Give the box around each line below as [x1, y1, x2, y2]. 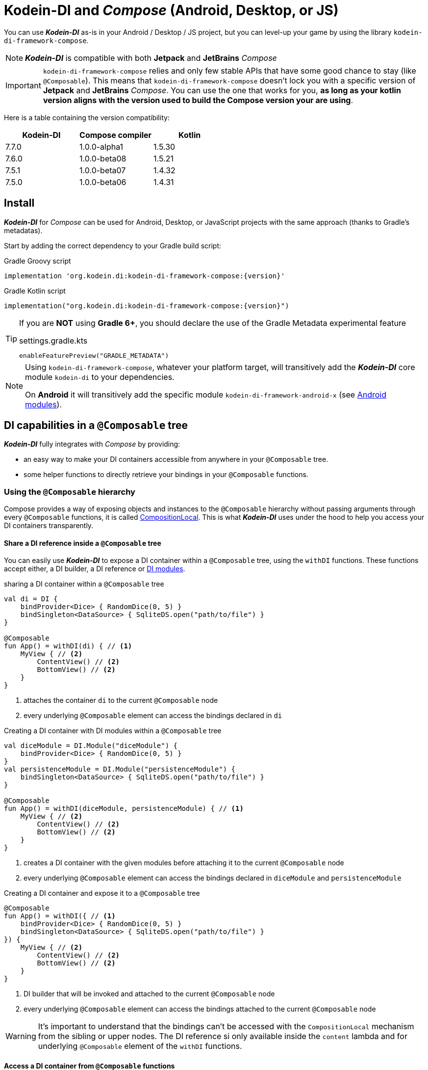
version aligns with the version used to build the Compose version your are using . [43, 95, 353, 105]
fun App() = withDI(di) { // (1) [4, 642, 132, 650]
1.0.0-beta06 [79, 177, 126, 187]
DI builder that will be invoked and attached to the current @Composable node [24, 990, 275, 998]
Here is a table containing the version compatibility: [4, 113, 170, 122]
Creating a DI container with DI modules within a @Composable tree [4, 726, 222, 735]
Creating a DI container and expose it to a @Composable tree [4, 889, 200, 898]
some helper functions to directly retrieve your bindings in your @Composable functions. [24, 470, 308, 479]
